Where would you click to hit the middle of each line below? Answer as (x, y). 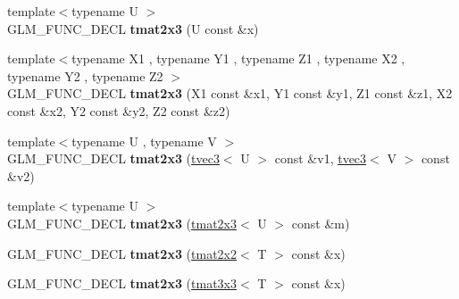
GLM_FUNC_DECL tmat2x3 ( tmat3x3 (122, 283)
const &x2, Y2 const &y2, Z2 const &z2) (119, 110)
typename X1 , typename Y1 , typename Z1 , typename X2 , (238, 58)
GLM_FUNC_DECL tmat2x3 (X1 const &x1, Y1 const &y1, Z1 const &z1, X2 (230, 93)
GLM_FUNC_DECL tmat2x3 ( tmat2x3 (122, 223)
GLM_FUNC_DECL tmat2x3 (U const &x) (133, 28)
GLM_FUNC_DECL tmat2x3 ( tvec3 (113, 158)
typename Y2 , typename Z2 (85, 75)
